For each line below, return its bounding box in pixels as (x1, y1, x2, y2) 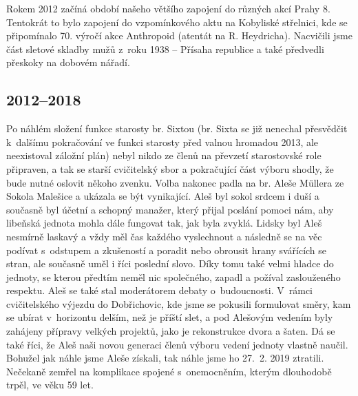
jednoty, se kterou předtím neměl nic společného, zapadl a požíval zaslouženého (6, 269, 341, 284)
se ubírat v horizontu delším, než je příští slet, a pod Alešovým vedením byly (6, 310, 333, 324)
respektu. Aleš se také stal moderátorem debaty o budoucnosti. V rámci (6, 283, 313, 298)
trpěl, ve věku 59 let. (6, 377, 94, 392)
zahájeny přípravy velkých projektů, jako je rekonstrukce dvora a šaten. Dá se (6, 324, 335, 338)
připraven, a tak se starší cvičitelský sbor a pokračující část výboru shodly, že (6, 161, 334, 176)
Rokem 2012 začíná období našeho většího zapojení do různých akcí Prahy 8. (6, 1, 330, 15)
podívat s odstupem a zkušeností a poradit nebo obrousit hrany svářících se (6, 242, 327, 257)
